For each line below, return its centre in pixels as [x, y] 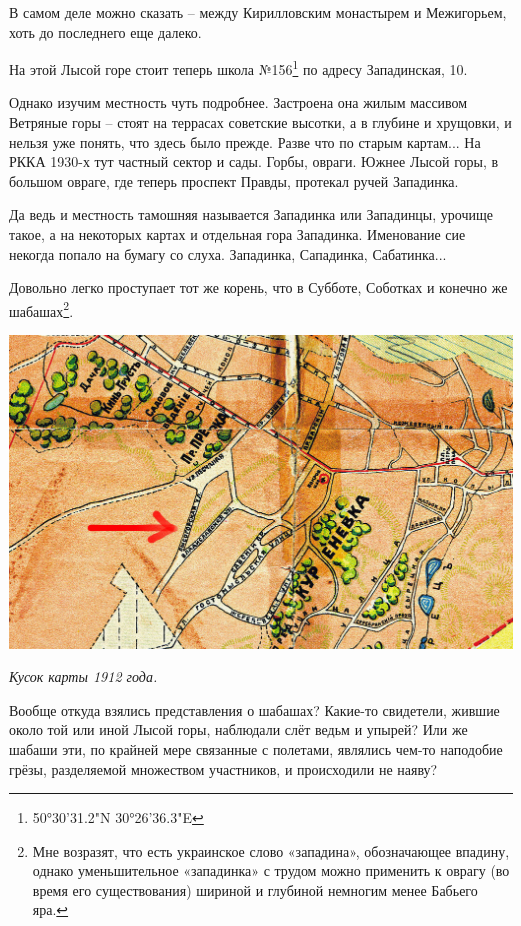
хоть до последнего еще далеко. [105, 31]
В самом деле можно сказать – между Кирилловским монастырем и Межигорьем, [258, 12]
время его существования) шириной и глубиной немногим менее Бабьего [255, 889]
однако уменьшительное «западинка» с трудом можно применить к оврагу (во [271, 870]
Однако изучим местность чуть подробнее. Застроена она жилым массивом [238, 102]
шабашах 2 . [41, 309]
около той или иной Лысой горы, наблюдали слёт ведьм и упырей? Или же [238, 729]
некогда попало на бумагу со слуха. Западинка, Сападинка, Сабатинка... [228, 253]
